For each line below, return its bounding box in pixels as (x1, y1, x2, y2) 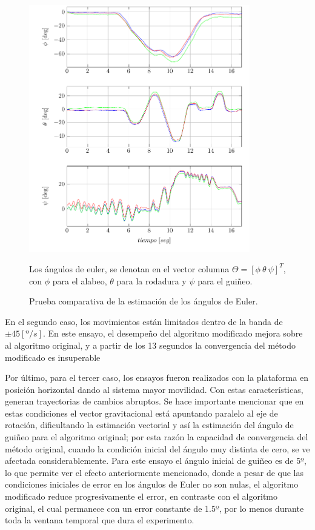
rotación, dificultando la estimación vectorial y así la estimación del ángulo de (5, 418, 294, 431)
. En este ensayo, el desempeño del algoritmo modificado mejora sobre (43, 327, 303, 340)
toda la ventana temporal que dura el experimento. (5, 514, 194, 526)
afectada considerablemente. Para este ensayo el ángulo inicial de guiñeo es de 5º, (5, 454, 307, 467)
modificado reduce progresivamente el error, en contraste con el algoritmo (5, 490, 277, 503)
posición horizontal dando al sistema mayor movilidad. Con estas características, (5, 383, 303, 395)
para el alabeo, (52, 274, 107, 287)
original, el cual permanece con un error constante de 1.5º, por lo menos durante (5, 501, 304, 514)
